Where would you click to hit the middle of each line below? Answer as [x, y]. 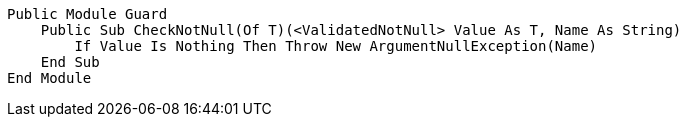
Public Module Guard [87, 14]
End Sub [70, 62]
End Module [49, 78]
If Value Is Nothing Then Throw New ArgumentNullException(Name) [336, 46]
